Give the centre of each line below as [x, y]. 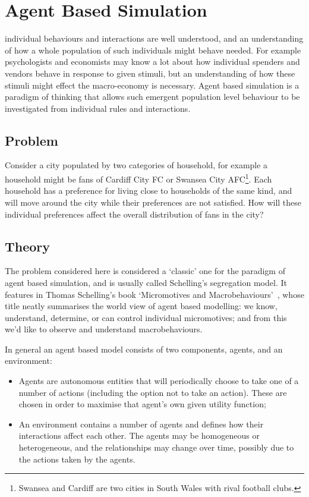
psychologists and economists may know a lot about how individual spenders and [152, 62]
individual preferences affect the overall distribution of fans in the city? [134, 214]
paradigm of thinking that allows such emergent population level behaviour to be [152, 97]
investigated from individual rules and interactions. [98, 108]
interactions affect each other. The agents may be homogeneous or [139, 435]
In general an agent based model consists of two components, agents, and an [144, 349]
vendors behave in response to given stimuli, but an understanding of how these [150, 73]
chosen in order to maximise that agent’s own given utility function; [142, 404]
